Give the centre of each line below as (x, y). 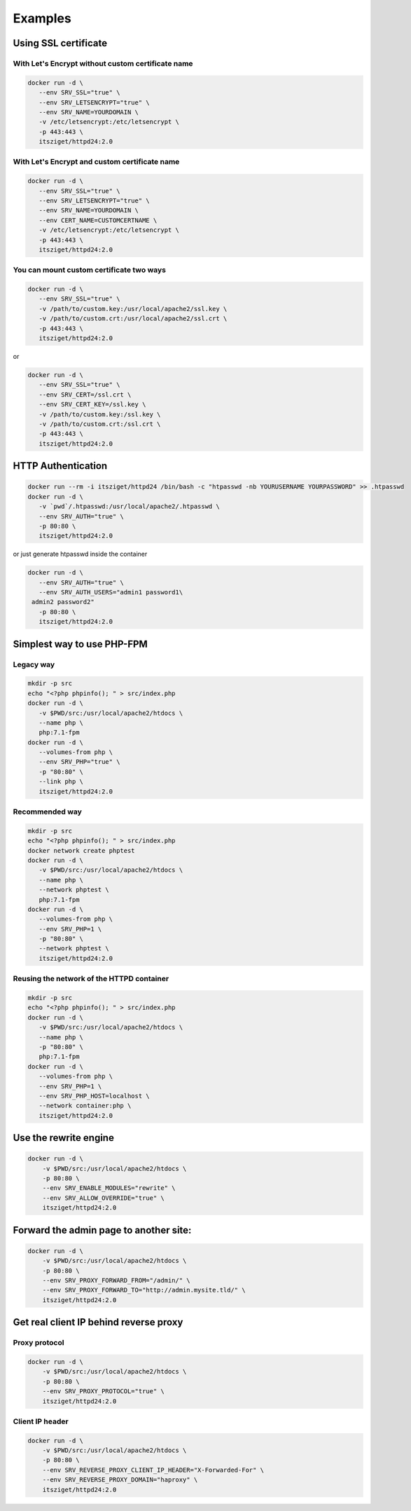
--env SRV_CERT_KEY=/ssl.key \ (92, 404)
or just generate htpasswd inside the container (80, 554)
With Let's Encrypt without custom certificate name (103, 63)
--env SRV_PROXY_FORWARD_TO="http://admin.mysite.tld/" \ (144, 1290)
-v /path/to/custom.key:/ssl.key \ (100, 414)
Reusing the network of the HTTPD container (91, 979)
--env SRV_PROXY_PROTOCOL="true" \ (103, 1392)
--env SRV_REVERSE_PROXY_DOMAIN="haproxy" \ (120, 1480)
